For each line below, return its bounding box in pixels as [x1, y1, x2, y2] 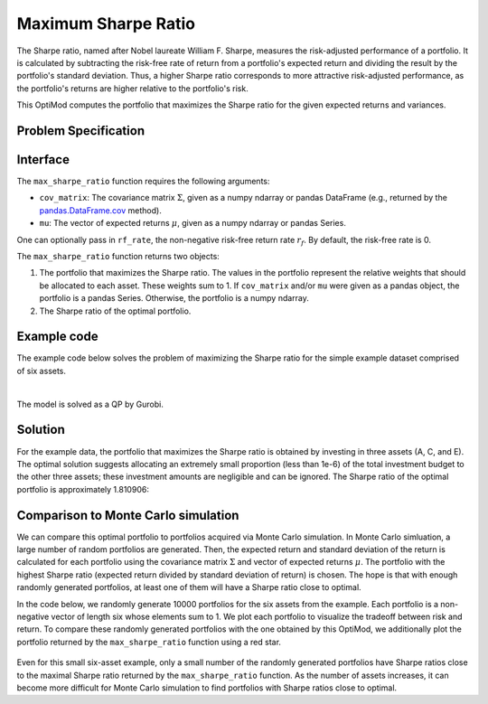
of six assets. [16, 365, 67, 376]
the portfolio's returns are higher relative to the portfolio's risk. [16, 82, 249, 94]
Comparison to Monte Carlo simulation [16, 507, 239, 523]
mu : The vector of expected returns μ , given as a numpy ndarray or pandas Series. [39, 218, 347, 229]
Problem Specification [16, 123, 145, 138]
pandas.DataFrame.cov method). [39, 204, 162, 216]
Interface [16, 152, 70, 167]
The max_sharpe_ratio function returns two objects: [16, 250, 221, 261]
